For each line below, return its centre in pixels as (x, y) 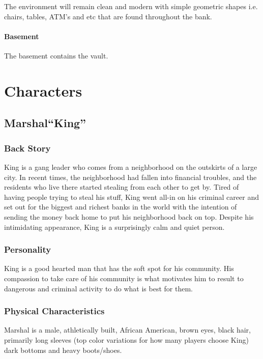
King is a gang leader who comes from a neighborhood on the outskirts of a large (131, 167)
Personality (28, 249)
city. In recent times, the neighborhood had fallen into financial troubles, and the (130, 177)
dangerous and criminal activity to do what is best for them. (98, 288)
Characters (43, 90)
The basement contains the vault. (56, 55)
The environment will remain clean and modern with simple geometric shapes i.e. (131, 6)
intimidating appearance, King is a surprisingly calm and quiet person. (114, 227)
